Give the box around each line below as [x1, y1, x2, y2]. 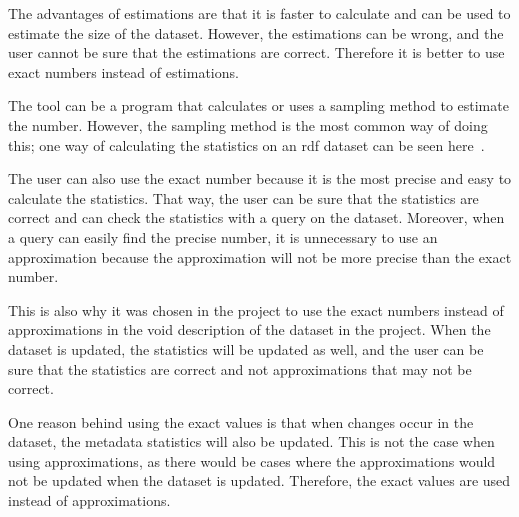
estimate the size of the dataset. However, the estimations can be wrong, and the [8, 22, 504, 43]
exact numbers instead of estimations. [8, 61, 239, 82]
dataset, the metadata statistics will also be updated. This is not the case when [8, 431, 495, 452]
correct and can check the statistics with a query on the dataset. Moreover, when [8, 207, 505, 228]
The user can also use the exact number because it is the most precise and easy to [8, 168, 512, 189]
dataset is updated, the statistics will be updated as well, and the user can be [8, 338, 484, 359]
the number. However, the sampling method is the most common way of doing [8, 114, 488, 135]
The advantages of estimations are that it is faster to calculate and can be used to [8, 3, 511, 23]
